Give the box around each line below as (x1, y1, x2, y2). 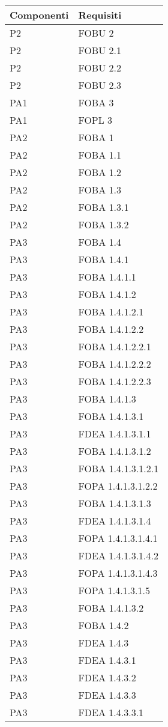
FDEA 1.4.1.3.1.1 (78, 427, 151, 440)
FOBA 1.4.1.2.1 (78, 305, 144, 318)
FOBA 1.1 (78, 148, 121, 162)
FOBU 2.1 (78, 43, 121, 57)
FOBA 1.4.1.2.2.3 (78, 374, 151, 388)
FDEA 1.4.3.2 (78, 671, 136, 684)
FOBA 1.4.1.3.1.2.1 (78, 461, 159, 475)
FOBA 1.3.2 (78, 217, 129, 231)
